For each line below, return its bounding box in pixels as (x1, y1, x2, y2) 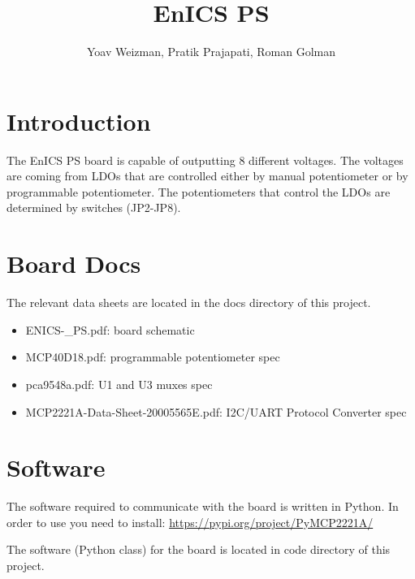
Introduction (6, 104, 151, 137)
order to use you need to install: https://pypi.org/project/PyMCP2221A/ (6, 513, 374, 530)
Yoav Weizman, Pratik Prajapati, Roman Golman (86, 43, 336, 60)
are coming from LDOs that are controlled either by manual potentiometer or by (6, 167, 409, 184)
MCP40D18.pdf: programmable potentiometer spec (25, 348, 280, 365)
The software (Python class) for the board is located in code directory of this (6, 541, 391, 558)
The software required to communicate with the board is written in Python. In (6, 498, 399, 515)
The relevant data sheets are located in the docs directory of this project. (6, 294, 371, 311)
